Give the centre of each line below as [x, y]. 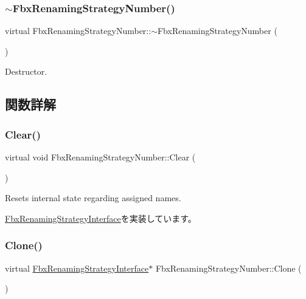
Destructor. [26, 71]
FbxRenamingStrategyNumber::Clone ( [228, 268]
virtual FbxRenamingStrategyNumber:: [78, 31]
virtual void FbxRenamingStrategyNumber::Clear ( [100, 157]
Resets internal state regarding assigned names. [93, 198]
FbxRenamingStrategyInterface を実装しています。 [101, 218]
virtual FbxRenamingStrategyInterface [77, 268]
